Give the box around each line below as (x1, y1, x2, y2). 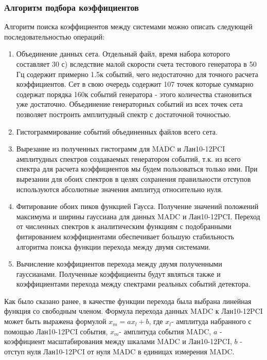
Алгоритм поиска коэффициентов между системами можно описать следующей (4, 21, 253, 32)
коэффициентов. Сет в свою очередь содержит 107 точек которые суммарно (16, 79, 254, 89)
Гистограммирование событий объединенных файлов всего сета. (16, 126, 218, 137)
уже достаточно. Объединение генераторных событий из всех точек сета (16, 99, 243, 109)
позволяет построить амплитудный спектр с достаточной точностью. (16, 108, 231, 119)
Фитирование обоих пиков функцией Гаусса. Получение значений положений (16, 201, 259, 212)
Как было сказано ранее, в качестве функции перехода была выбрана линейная (4, 295, 252, 306)
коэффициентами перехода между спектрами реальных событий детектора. (16, 278, 251, 289)
